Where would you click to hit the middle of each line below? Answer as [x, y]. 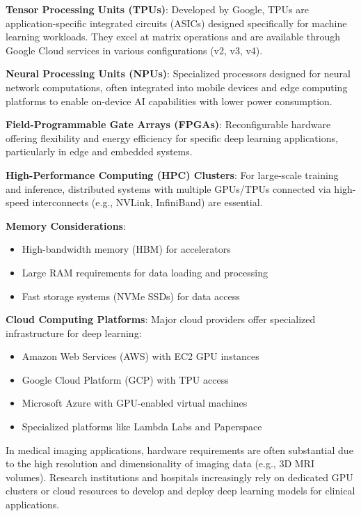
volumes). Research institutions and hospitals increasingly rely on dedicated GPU [179, 477]
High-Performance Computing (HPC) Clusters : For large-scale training [172, 174]
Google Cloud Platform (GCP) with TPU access [125, 379]
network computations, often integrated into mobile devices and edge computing [177, 87]
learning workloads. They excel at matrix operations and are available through [173, 37]
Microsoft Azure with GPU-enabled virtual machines [135, 403]
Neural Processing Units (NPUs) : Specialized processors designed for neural [178, 73]
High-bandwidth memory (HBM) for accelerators [126, 249]
